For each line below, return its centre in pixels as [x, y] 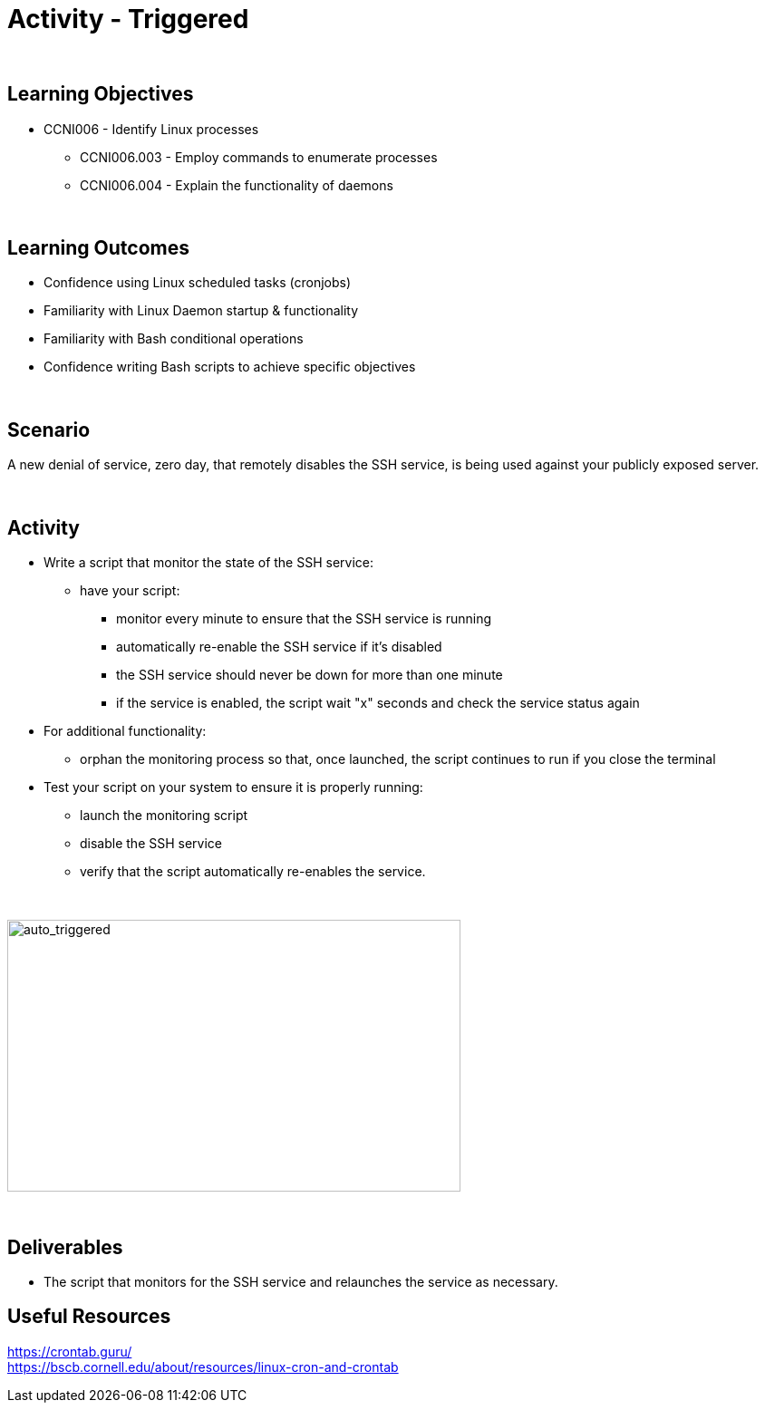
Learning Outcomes [98, 248]
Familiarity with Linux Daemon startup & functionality [201, 311]
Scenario [49, 430]
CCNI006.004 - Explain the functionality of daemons [237, 185]
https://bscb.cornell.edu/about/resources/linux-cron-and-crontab [203, 1367]
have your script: [130, 591]
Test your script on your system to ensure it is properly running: [233, 787]
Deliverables [65, 1247]
